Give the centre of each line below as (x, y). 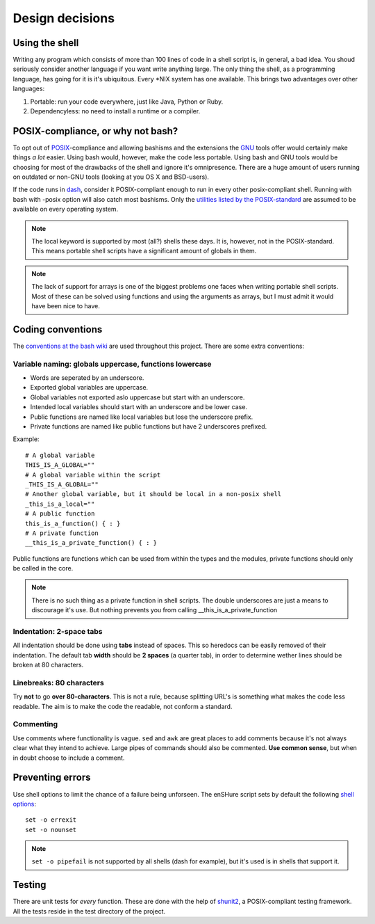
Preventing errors (52, 778)
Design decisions (64, 18)
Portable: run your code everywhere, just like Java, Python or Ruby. (127, 102)
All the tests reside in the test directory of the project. (89, 911)
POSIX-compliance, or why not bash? (95, 131)
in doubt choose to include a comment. (69, 758)
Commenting (35, 724)
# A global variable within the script (93, 475)
